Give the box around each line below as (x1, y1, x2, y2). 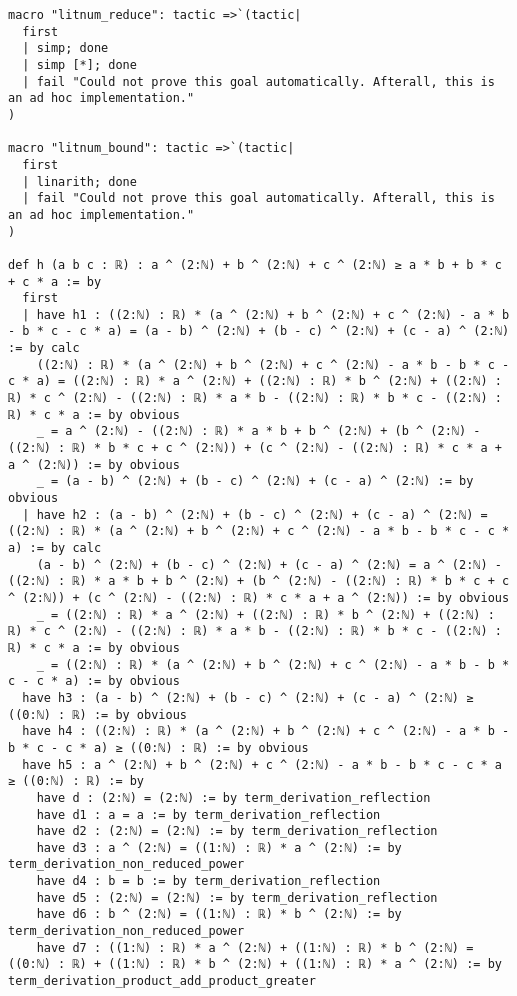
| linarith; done (22, 174, 137, 189)
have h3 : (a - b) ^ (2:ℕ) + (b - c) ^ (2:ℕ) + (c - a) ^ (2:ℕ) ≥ (22, 690, 474, 705)
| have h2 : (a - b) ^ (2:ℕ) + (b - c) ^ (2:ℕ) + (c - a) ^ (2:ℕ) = (22, 507, 488, 522)
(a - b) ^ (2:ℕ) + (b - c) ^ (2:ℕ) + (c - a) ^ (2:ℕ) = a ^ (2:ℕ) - (36, 557, 502, 572)
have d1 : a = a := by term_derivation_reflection (36, 807, 381, 822)
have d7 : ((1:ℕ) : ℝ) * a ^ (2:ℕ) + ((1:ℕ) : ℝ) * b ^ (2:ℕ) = (36, 940, 474, 955)
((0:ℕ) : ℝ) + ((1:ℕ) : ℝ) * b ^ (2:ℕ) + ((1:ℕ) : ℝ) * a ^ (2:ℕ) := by (8, 957, 502, 972)
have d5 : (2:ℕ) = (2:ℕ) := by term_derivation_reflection (36, 890, 438, 905)
